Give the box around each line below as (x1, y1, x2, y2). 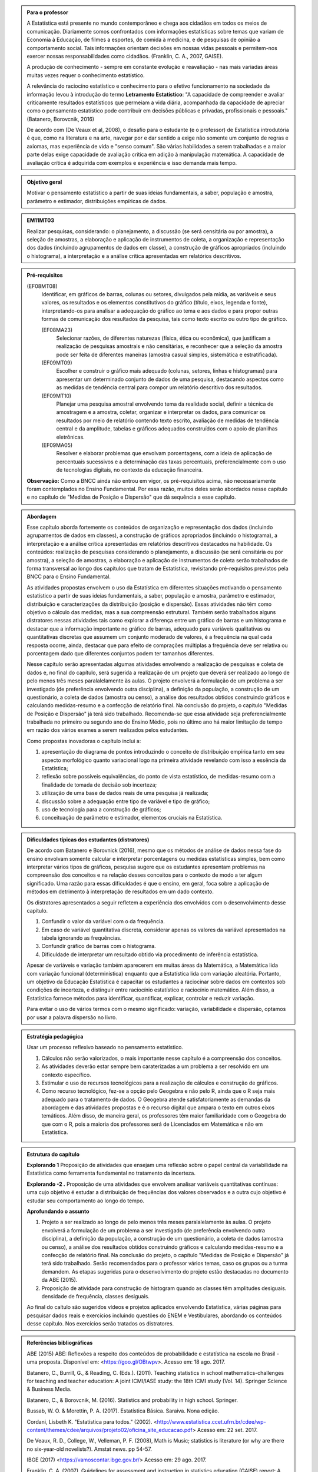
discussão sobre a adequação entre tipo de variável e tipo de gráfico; (41, 798, 210, 805)
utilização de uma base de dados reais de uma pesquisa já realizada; (41, 790, 209, 797)
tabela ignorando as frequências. (41, 934, 122, 941)
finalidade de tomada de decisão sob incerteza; (41, 781, 157, 788)
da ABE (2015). (41, 1277, 78, 1284)
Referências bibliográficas (26, 1340, 93, 1347)
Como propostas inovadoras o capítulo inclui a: (26, 737, 141, 744)
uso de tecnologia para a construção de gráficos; (41, 805, 161, 813)
